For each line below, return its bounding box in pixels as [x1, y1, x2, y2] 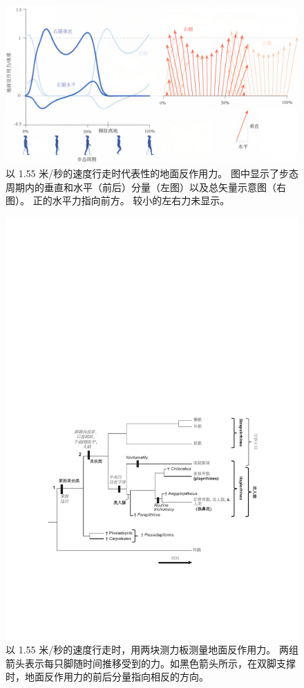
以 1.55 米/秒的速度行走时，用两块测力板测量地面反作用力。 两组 [6, 642, 298, 657]
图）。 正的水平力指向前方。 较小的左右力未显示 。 [6, 193, 230, 208]
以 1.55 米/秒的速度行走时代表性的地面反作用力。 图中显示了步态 [6, 166, 298, 181]
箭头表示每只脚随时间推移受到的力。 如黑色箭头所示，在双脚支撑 [6, 655, 296, 670]
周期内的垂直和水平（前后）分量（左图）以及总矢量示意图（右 [6, 179, 286, 194]
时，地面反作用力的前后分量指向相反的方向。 [6, 669, 209, 684]
